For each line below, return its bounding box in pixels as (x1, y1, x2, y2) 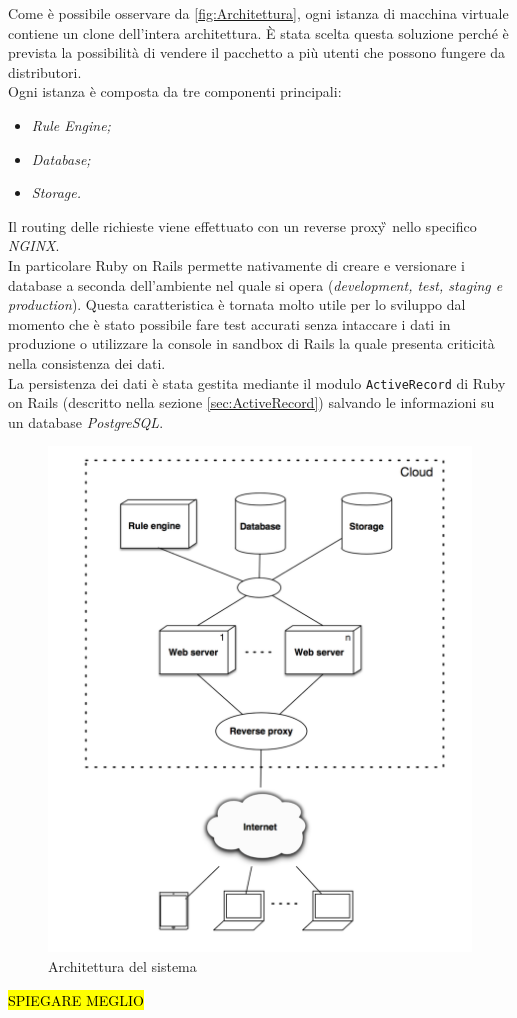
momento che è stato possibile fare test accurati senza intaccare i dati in (8, 313, 451, 334)
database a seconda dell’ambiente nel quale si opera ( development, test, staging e (8, 274, 503, 295)
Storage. (31, 182, 81, 203)
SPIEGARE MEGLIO (8, 989, 144, 1010)
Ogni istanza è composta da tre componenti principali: (8, 81, 342, 102)
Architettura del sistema (48, 955, 197, 976)
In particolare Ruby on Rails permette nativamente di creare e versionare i (8, 254, 465, 275)
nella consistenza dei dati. (8, 352, 166, 373)
